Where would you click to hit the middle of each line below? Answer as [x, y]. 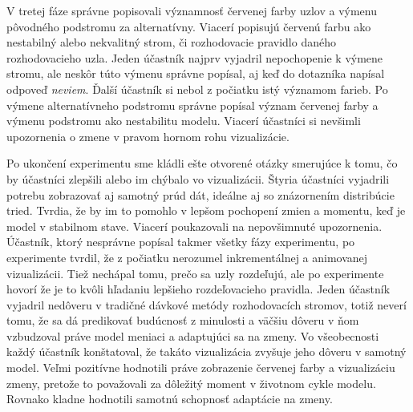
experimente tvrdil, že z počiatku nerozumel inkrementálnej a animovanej [187, 257]
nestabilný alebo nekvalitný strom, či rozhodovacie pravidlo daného [171, 42]
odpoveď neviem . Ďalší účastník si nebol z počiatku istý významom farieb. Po [197, 89]
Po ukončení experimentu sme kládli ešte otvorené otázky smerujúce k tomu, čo [202, 163]
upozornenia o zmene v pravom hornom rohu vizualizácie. [148, 136]
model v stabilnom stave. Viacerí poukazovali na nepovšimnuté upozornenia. [194, 226]
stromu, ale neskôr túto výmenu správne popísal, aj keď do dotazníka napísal [196, 73]
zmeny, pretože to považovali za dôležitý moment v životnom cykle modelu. [191, 383]
